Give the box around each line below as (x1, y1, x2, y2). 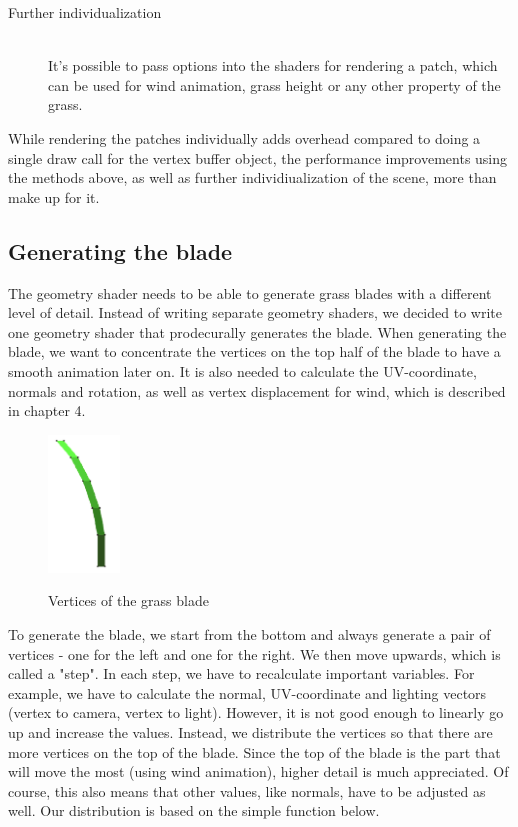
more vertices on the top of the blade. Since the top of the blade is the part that (8, 741, 501, 762)
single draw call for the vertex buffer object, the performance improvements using (8, 147, 508, 168)
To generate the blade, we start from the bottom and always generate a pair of (8, 624, 491, 645)
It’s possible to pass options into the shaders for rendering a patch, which (48, 55, 498, 76)
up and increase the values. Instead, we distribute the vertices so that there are (8, 722, 493, 742)
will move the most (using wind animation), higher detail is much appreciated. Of (8, 761, 509, 782)
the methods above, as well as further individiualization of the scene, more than (8, 167, 497, 188)
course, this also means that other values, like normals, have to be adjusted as (8, 780, 486, 801)
